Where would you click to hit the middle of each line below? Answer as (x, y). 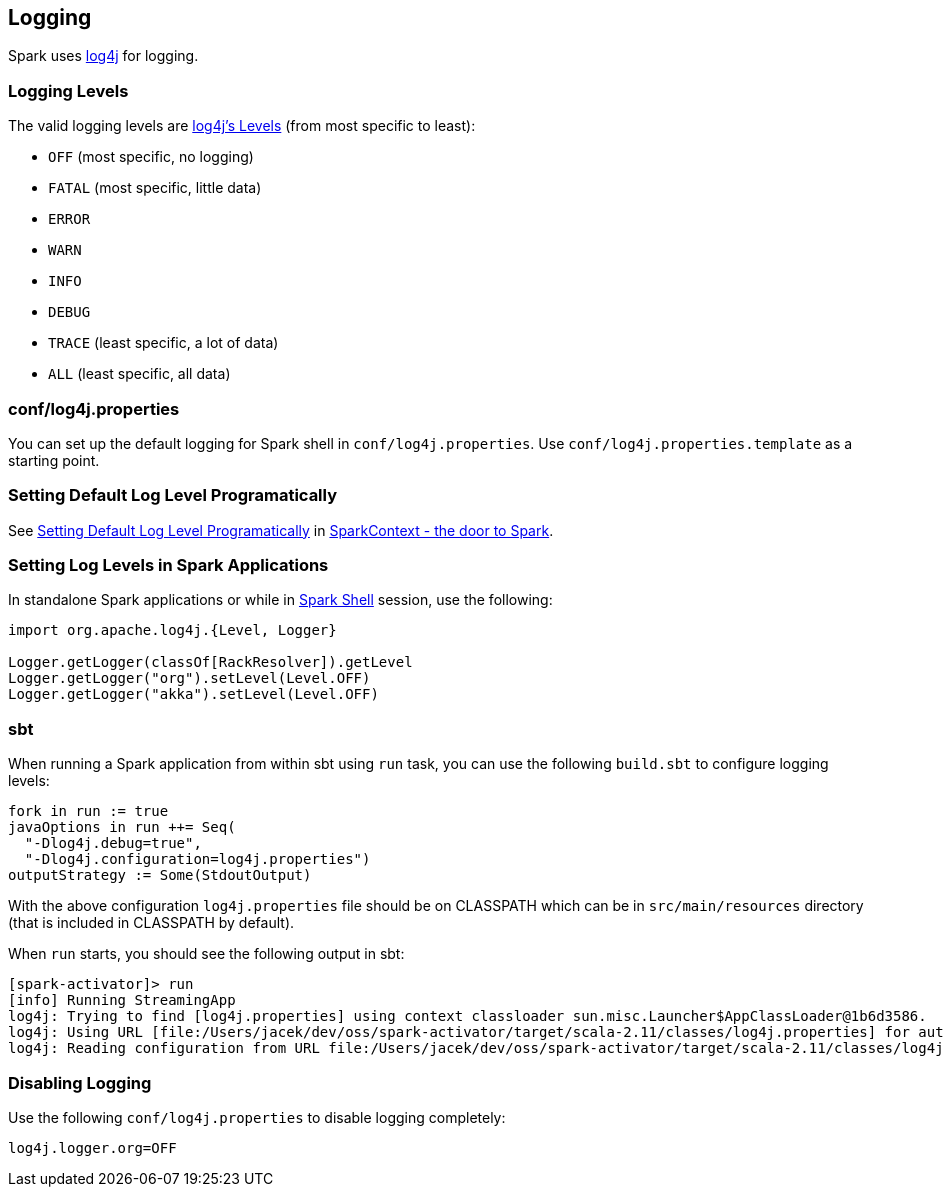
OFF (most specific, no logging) (151, 157)
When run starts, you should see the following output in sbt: (206, 954)
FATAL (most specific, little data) (155, 188)
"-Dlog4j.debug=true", (113, 843)
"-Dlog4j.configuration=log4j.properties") (197, 859)
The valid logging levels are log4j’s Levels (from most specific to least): (242, 126)
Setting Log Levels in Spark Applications (168, 565)
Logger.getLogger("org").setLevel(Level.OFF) (189, 678)
